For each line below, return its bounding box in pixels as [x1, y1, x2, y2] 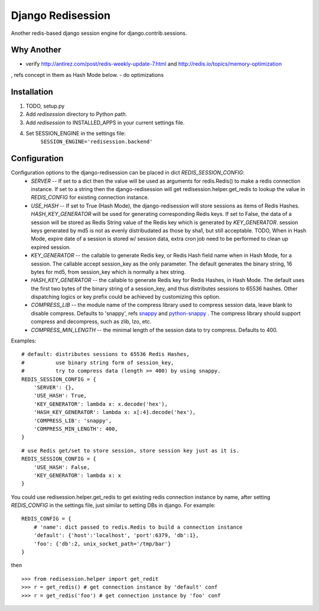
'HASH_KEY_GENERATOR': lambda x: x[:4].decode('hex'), [33, 409, 196, 416]
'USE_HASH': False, [33, 464, 90, 470]
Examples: [11, 337, 37, 344]
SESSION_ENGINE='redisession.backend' [40, 138, 153, 145]
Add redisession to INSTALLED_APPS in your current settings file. [25, 119, 185, 126]
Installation [11, 86, 53, 97]
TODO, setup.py [25, 102, 65, 109]
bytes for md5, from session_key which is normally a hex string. [31, 268, 186, 275]
